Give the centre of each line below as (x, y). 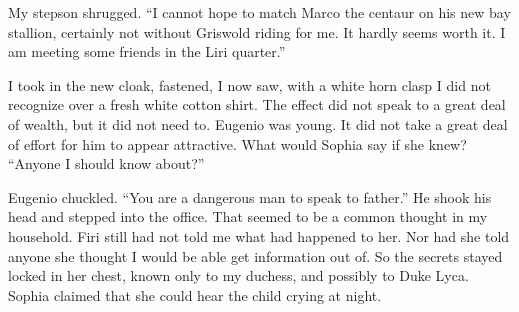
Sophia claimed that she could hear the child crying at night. (195, 294)
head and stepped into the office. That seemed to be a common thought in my (248, 216)
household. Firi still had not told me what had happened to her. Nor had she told (259, 235)
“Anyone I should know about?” (106, 163)
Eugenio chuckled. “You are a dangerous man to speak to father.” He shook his (250, 196)
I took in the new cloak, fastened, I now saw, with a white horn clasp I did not (249, 84)
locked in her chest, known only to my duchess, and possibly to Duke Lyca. (238, 275)
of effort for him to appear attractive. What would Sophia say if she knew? (237, 143)
